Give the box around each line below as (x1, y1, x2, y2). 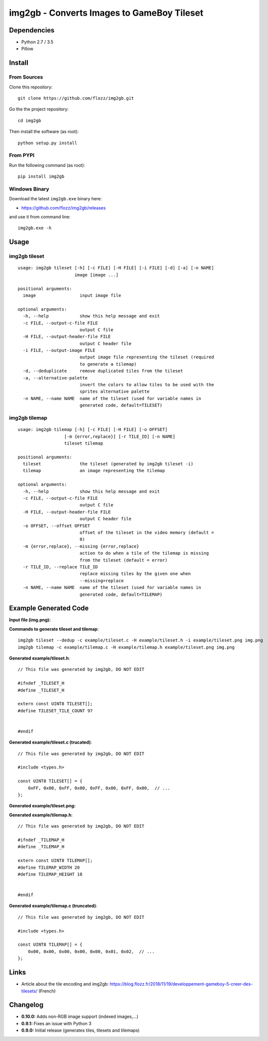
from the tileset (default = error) (79, 557, 168, 563)
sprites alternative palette (79, 389, 149, 395)
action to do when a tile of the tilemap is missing (79, 550, 209, 556)
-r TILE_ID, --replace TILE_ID (23, 564, 98, 569)
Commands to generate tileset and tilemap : (9, 626, 99, 632)
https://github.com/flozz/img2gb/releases (21, 205, 106, 211)
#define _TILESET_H (18, 687, 65, 693)
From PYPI (9, 152, 35, 159)
